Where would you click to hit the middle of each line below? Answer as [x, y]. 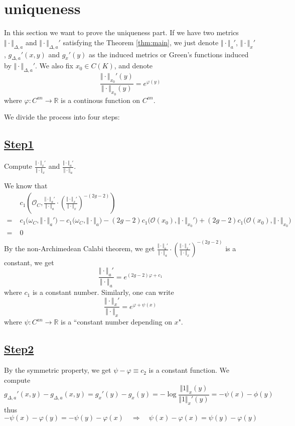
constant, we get [29, 262]
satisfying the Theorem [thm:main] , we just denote [141, 42]
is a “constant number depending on [116, 322]
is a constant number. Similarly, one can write [103, 292]
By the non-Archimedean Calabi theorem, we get [80, 248]
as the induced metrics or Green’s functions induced [169, 54]
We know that [26, 186]
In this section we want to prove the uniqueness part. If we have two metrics [121, 32]
